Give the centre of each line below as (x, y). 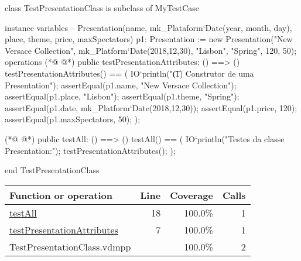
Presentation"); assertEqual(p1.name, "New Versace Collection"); (121, 85)
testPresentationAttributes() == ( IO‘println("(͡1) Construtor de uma (129, 73)
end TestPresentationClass (52, 170)
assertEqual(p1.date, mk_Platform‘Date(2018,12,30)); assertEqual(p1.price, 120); (151, 107)
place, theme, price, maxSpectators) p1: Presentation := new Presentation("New (149, 39)
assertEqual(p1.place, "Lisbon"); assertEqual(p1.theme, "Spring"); (122, 96)
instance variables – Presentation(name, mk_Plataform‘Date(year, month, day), (148, 27)
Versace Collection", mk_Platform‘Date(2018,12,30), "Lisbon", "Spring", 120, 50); (151, 50)
